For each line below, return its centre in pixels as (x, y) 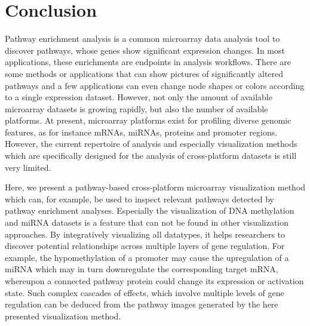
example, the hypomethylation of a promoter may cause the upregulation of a (147, 257)
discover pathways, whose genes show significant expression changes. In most (145, 50)
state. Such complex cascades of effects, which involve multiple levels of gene (145, 292)
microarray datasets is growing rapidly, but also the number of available (136, 108)
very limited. (28, 167)
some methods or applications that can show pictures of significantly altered (144, 73)
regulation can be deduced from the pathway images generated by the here (142, 304)
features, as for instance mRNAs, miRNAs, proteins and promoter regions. (141, 132)
